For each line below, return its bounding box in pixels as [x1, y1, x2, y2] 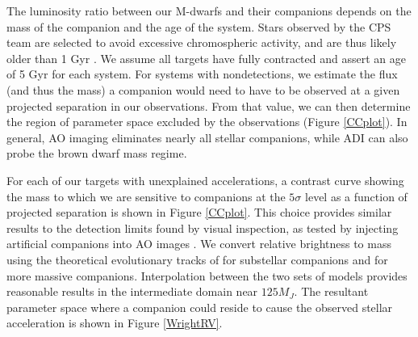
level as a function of [305, 187, 408, 204]
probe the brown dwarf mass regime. [6, 145, 187, 162]
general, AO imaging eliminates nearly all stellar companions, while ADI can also [6, 128, 408, 145]
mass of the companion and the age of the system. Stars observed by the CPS [6, 18, 391, 35]
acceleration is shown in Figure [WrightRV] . [6, 314, 223, 331]
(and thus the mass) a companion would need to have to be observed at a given [6, 81, 400, 98]
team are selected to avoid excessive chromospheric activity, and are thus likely [6, 34, 397, 51]
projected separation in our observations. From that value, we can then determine [6, 97, 411, 114]
